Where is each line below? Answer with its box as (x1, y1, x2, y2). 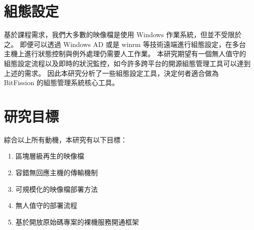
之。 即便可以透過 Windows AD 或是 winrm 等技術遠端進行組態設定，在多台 (4, 39, 246, 49)
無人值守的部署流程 (15, 200, 77, 210)
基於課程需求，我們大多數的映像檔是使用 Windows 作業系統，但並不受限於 (4, 29, 242, 40)
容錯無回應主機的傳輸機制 (15, 167, 98, 177)
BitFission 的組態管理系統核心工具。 (4, 77, 119, 88)
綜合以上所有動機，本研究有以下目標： (4, 134, 127, 144)
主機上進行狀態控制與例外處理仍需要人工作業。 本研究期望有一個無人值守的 (4, 48, 246, 59)
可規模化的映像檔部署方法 (15, 184, 98, 194)
